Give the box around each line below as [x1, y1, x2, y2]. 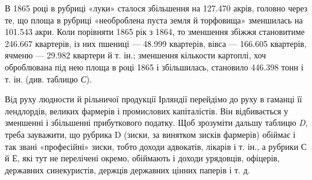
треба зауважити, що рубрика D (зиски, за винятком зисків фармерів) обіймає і [5, 128, 296, 140]
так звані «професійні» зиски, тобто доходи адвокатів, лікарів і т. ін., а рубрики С [5, 140, 307, 152]
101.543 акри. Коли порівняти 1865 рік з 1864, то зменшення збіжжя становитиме [5, 25, 305, 38]
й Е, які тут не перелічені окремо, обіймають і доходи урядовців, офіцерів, [5, 152, 280, 164]
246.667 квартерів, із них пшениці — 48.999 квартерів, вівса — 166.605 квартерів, [5, 37, 307, 49]
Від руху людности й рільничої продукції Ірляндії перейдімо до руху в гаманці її [5, 93, 302, 105]
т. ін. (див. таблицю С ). [5, 72, 92, 85]
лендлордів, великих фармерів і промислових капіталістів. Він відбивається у [5, 104, 289, 117]
